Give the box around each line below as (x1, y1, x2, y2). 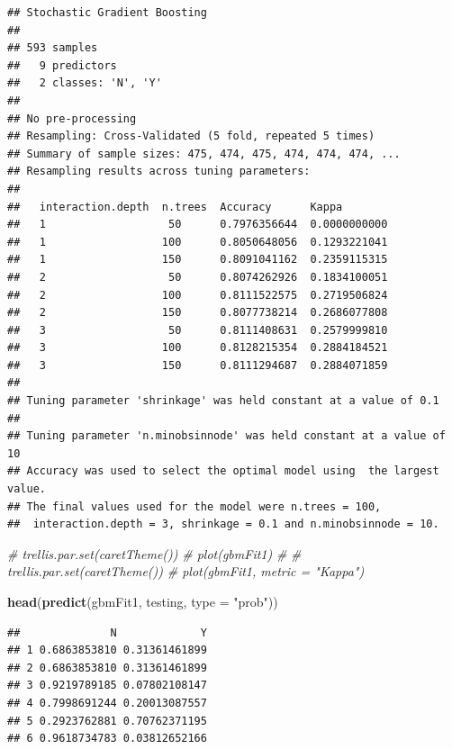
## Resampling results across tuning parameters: (7, 165, 311, 178)
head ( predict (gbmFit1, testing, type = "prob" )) (7, 592, 278, 610)
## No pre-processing (7, 112, 137, 125)
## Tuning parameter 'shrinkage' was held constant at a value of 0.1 (7, 394, 439, 408)
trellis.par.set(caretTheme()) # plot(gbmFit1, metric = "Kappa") (7, 562, 365, 581)
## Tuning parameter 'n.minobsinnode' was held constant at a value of (7, 429, 446, 443)
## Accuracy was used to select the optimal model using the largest (7, 465, 439, 478)
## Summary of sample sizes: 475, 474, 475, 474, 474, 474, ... (7, 147, 401, 160)
